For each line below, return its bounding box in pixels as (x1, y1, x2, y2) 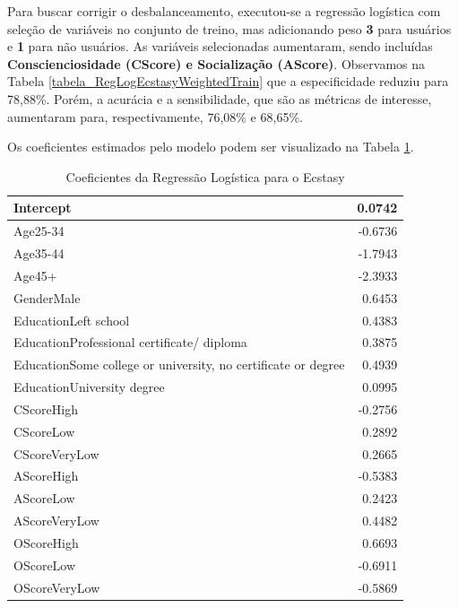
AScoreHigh (13, 466, 79, 485)
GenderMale (13, 288, 81, 307)
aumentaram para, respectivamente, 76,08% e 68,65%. (7, 107, 303, 126)
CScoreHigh (13, 399, 78, 418)
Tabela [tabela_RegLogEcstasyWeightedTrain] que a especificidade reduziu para (7, 72, 449, 91)
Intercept (13, 198, 72, 217)
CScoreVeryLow (13, 444, 99, 463)
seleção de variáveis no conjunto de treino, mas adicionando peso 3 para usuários (7, 19, 452, 38)
